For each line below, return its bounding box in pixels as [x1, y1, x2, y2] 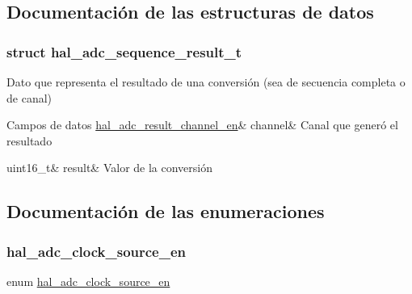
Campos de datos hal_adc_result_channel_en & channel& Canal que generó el [6, 116, 398, 133]
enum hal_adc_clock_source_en [6, 272, 170, 289]
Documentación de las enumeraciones [6, 199, 325, 224]
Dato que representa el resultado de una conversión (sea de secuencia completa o [6, 73, 406, 90]
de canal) [6, 89, 52, 106]
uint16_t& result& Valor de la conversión [6, 159, 213, 176]
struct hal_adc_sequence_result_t [6, 41, 242, 61]
